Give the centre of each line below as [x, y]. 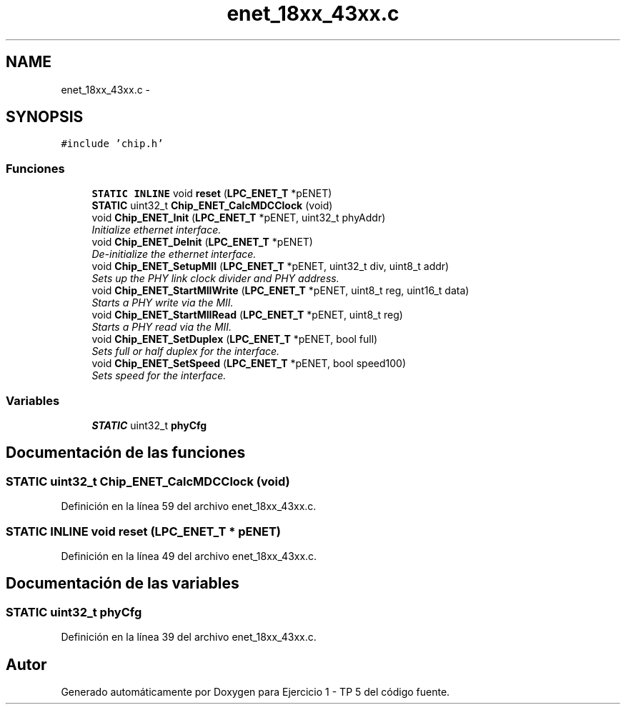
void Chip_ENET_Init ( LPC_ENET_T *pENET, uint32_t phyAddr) [239, 218]
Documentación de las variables [123, 584]
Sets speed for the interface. [159, 376]
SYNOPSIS [45, 117]
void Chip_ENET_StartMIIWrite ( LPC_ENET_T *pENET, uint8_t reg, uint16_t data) [280, 291]
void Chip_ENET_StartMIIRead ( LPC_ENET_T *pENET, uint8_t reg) [247, 315]
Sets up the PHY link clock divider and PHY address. [215, 279]
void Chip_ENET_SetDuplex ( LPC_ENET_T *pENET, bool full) [235, 339]
